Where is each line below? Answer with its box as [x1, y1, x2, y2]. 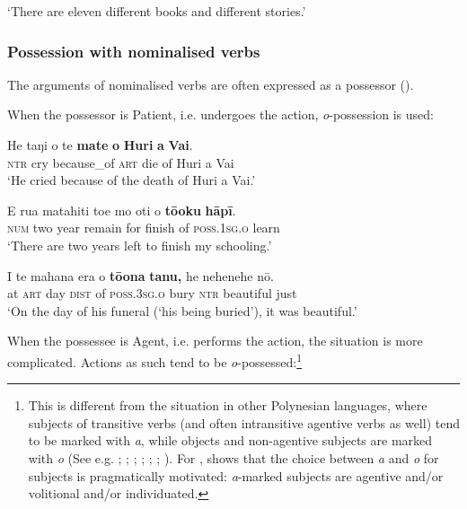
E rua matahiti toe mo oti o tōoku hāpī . [7, 200, 236, 219]
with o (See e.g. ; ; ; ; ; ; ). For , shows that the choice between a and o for [28, 448, 439, 467]
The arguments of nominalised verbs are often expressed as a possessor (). [7, 75, 414, 93]
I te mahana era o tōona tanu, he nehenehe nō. [7, 266, 274, 285]
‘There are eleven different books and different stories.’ [7, 2, 306, 20]
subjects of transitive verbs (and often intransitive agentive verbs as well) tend [28, 413, 460, 432]
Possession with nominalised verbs [7, 39, 260, 62]
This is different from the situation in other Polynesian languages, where [28, 396, 427, 415]
